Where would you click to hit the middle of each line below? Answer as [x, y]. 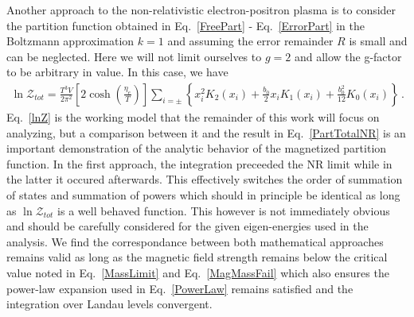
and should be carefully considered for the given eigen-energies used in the [187, 226]
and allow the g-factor [348, 56]
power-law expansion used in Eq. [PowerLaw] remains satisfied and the [180, 288]
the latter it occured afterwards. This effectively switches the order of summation [205, 179]
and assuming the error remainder [250, 41]
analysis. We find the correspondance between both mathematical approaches [195, 241]
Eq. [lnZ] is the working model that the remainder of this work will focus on [193, 117]
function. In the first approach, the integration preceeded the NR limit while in [199, 163]
